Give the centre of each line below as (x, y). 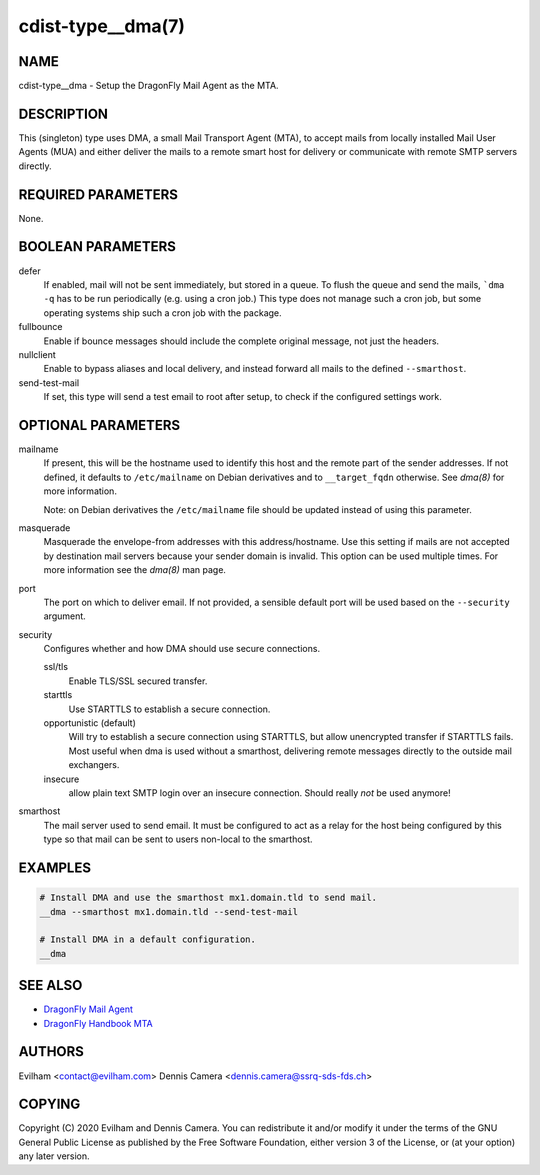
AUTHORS (51, 1051)
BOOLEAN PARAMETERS (97, 246)
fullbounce (40, 327)
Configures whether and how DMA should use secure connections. (181, 649)
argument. (65, 616)
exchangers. (94, 765)
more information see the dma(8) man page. (135, 570)
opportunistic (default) (90, 723)
